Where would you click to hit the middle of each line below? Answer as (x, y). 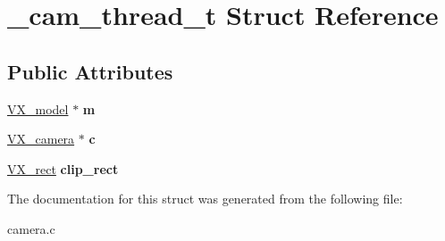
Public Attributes (90, 71)
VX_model (38, 108)
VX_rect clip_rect (63, 168)
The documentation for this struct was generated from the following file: (205, 199)
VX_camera (41, 139)
